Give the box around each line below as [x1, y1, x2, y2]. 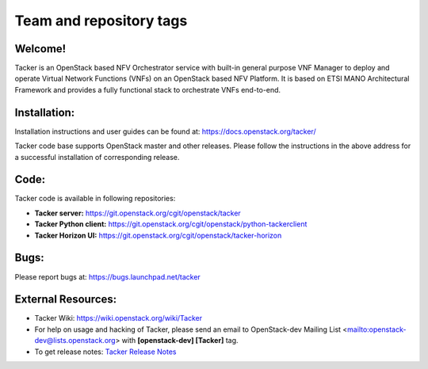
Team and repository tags [14, 12, 188, 29]
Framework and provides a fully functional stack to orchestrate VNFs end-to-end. [14, 85, 281, 94]
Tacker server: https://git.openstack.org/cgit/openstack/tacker [34, 208, 241, 218]
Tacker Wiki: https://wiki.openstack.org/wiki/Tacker [34, 314, 203, 323]
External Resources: [14, 293, 117, 306]
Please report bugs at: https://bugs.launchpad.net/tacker [14, 272, 201, 281]
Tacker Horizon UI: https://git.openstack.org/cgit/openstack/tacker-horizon [34, 230, 282, 240]
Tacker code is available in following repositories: [14, 194, 176, 204]
